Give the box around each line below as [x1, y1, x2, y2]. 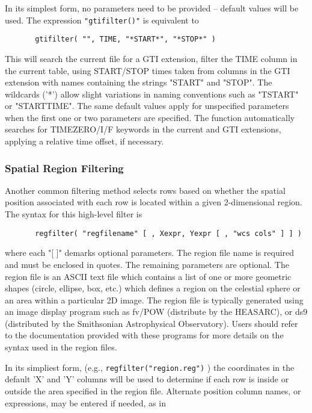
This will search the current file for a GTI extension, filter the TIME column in [5, 52, 298, 64]
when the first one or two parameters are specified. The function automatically [5, 111, 295, 123]
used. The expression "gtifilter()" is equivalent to [5, 13, 199, 26]
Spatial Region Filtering [5, 160, 124, 175]
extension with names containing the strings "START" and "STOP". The [5, 76, 272, 88]
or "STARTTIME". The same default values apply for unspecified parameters [5, 99, 289, 112]
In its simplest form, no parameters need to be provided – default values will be [5, 2, 299, 14]
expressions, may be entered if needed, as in [5, 396, 166, 409]
